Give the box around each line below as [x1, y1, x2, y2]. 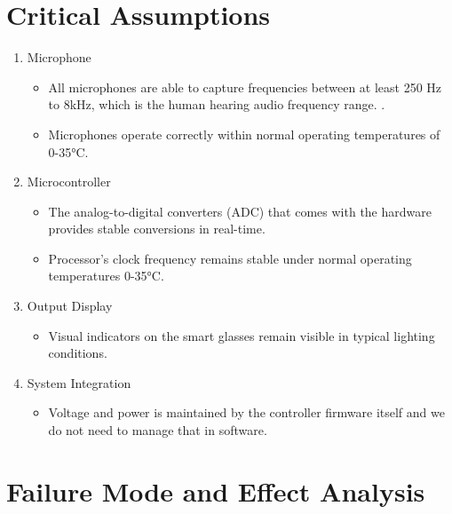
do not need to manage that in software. [48, 421, 267, 439]
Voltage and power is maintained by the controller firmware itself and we [48, 403, 445, 422]
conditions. [48, 344, 107, 362]
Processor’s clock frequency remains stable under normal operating [48, 249, 412, 267]
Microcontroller [27, 172, 111, 191]
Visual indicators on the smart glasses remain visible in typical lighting [48, 326, 435, 344]
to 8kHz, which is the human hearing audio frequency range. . [48, 95, 385, 114]
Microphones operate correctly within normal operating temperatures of [48, 124, 440, 143]
